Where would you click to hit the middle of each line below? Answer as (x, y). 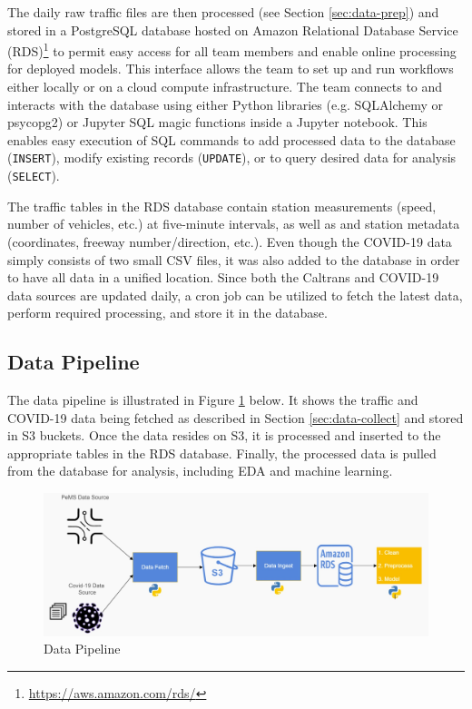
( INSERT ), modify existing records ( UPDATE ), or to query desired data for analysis (232, 158)
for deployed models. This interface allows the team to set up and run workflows (231, 69)
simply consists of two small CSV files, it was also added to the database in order (234, 259)
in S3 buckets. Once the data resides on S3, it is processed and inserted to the (224, 435)
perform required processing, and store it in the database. (167, 313)
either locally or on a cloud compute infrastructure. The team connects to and (225, 87)
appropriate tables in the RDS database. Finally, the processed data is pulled (222, 453)
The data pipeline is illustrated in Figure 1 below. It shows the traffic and (213, 400)
